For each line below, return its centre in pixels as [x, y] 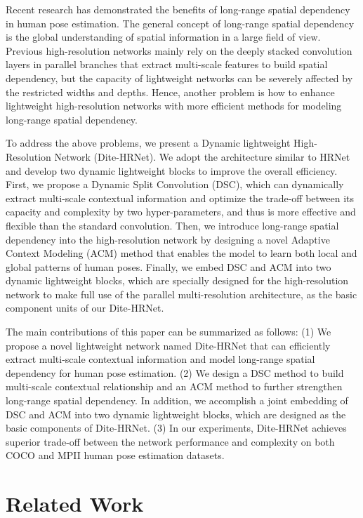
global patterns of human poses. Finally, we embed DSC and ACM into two [169, 266]
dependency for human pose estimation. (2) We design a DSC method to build [175, 372]
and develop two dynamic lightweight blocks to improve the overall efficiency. [172, 170]
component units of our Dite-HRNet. [85, 308]
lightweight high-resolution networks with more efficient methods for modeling [174, 106]
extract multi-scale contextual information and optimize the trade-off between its [180, 198]
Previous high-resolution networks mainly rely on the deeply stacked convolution [179, 50]
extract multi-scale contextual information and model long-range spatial [160, 359]
